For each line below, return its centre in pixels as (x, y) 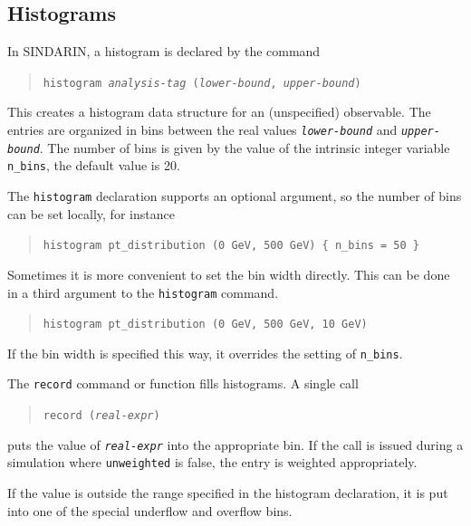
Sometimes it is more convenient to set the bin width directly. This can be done (229, 274)
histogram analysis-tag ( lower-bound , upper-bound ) (202, 83)
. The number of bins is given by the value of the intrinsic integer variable (245, 147)
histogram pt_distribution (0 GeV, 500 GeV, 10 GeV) (205, 325)
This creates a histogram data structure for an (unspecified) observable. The (219, 112)
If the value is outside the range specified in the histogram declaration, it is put (228, 493)
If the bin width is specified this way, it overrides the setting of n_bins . (205, 353)
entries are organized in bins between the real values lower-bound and (202, 130)
